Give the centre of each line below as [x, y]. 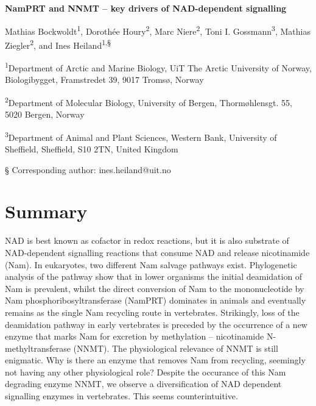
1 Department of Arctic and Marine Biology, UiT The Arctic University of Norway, [158, 67]
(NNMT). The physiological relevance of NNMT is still [176, 348]
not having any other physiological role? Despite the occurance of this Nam [146, 372]
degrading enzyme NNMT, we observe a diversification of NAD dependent [143, 384]
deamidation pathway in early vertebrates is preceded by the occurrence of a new [156, 324]
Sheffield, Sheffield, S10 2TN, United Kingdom [92, 149]
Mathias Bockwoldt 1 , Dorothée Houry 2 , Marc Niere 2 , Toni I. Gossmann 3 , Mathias [158, 30]
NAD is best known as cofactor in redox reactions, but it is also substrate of [147, 240]
